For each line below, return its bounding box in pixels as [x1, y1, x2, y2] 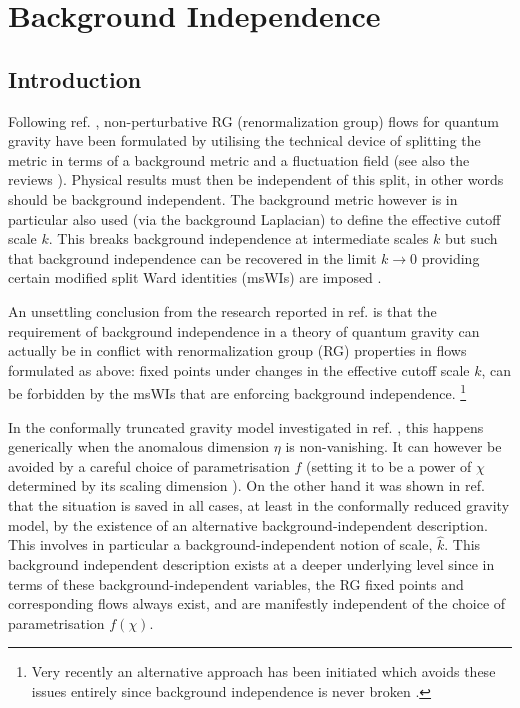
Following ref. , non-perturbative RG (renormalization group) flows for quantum [8, 110, 499, 131]
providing [421, 247, 480, 268]
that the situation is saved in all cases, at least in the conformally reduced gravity [8, 494, 510, 515]
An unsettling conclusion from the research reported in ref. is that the [8, 300, 437, 321]
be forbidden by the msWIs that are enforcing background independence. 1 [8, 380, 467, 403]
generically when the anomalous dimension [8, 436, 270, 457]
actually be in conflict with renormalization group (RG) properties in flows [8, 340, 467, 361]
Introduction [8, 63, 142, 94]
